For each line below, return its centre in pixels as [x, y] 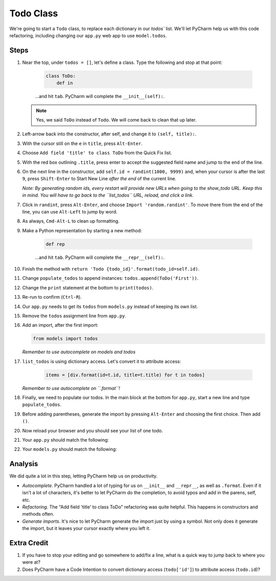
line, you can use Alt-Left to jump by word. [70, 211]
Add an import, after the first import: [60, 325]
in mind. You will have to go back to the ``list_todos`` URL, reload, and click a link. [108, 195]
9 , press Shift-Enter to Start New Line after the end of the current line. [99, 179]
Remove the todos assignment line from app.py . [74, 316]
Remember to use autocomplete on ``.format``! [71, 388]
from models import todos [65, 339]
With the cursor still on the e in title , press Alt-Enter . [82, 143]
